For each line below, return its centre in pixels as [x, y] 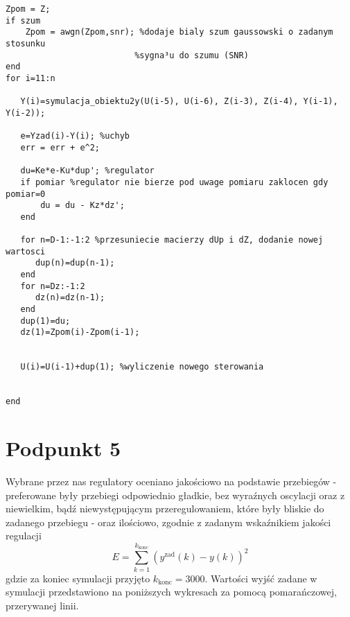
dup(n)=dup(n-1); [75, 263]
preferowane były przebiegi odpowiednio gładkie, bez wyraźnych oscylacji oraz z [175, 495]
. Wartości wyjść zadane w [261, 578]
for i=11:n [30, 78]
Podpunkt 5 [63, 448]
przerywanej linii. [42, 605]
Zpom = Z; [28, 9]
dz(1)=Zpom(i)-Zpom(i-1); [80, 332]
